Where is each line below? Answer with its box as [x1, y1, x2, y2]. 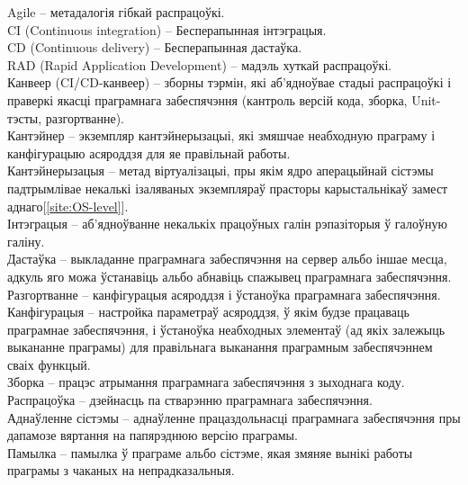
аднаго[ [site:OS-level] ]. [7, 196, 129, 215]
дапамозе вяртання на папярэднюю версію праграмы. [7, 426, 298, 445]
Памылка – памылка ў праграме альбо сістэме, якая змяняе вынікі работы [7, 443, 413, 462]
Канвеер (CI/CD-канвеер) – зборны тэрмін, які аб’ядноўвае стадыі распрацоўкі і [7, 73, 452, 92]
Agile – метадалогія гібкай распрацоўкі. [7, 3, 225, 21]
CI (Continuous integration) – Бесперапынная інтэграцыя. [7, 20, 327, 39]
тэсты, [7, 108, 42, 127]
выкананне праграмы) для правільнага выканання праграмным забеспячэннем [7, 337, 433, 356]
